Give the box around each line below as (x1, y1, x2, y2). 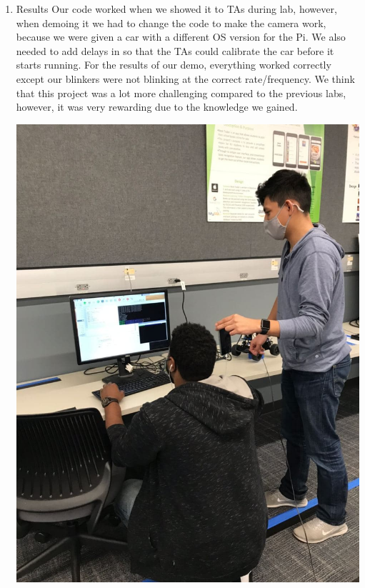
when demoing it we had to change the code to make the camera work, (16, 15, 326, 30)
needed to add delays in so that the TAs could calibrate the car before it (16, 43, 334, 58)
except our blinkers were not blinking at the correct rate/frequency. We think (16, 71, 355, 86)
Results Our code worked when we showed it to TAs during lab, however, (16, 1, 337, 16)
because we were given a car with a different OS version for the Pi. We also (16, 29, 346, 44)
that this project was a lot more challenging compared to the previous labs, (16, 85, 346, 100)
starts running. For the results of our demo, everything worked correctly (16, 57, 331, 72)
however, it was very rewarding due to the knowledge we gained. (16, 99, 298, 114)
